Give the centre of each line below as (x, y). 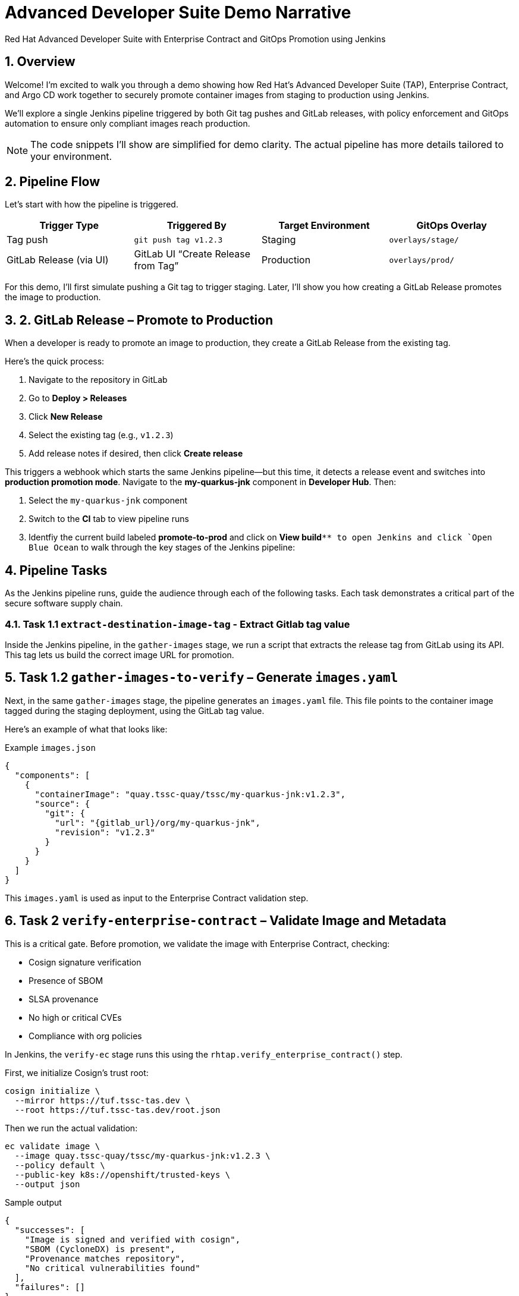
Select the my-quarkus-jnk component (108, 501)
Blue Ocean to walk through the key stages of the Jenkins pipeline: (162, 548)
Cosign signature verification (85, 962)
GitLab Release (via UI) (58, 260)
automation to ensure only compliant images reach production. (128, 123)
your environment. (71, 156)
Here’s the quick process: (55, 361)
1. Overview (40, 62)
